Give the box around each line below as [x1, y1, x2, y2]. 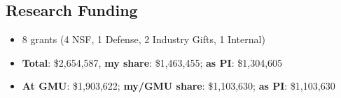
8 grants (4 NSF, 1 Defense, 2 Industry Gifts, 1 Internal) [22, 32, 265, 47]
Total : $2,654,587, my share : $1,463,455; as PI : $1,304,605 [22, 55, 283, 70]
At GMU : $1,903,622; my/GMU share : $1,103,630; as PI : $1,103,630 [22, 79, 335, 93]
